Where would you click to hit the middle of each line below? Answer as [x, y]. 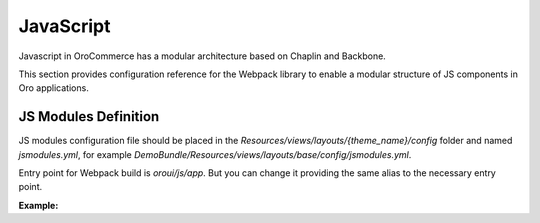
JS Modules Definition [89, 116]
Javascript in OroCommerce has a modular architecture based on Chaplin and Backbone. [202, 56]
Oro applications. [53, 88]
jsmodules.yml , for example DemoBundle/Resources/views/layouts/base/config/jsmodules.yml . [215, 154]
